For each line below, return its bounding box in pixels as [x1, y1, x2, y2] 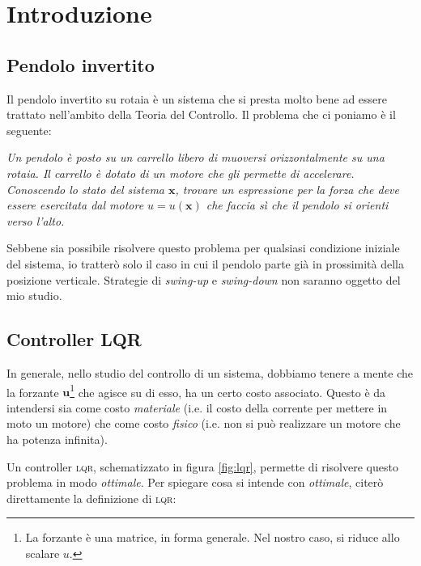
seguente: [6, 121, 52, 138]
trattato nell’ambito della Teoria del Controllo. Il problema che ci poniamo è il [6, 106, 396, 123]
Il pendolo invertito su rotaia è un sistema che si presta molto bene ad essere [6, 90, 388, 107]
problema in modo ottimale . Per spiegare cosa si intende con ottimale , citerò [6, 474, 384, 491]
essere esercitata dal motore [6, 196, 144, 213]
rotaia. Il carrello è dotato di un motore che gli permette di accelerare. [6, 164, 355, 181]
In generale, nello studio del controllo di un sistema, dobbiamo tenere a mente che [6, 364, 413, 381]
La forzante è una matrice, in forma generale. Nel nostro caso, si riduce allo [25, 529, 400, 546]
